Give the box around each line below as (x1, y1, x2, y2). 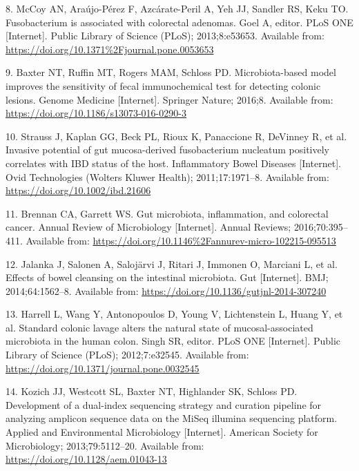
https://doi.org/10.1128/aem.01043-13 (6, 452, 167, 466)
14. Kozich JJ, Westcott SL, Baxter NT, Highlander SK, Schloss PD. (6, 384, 298, 398)
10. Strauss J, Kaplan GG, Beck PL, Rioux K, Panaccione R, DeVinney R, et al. (6, 128, 347, 143)
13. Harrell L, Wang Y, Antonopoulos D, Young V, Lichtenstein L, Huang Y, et (6, 307, 343, 321)
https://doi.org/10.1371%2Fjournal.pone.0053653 (6, 41, 214, 56)
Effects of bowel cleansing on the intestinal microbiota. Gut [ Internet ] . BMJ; (6, 270, 329, 285)
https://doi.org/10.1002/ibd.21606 (6, 183, 151, 198)
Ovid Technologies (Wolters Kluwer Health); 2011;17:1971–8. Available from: (6, 169, 329, 184)
